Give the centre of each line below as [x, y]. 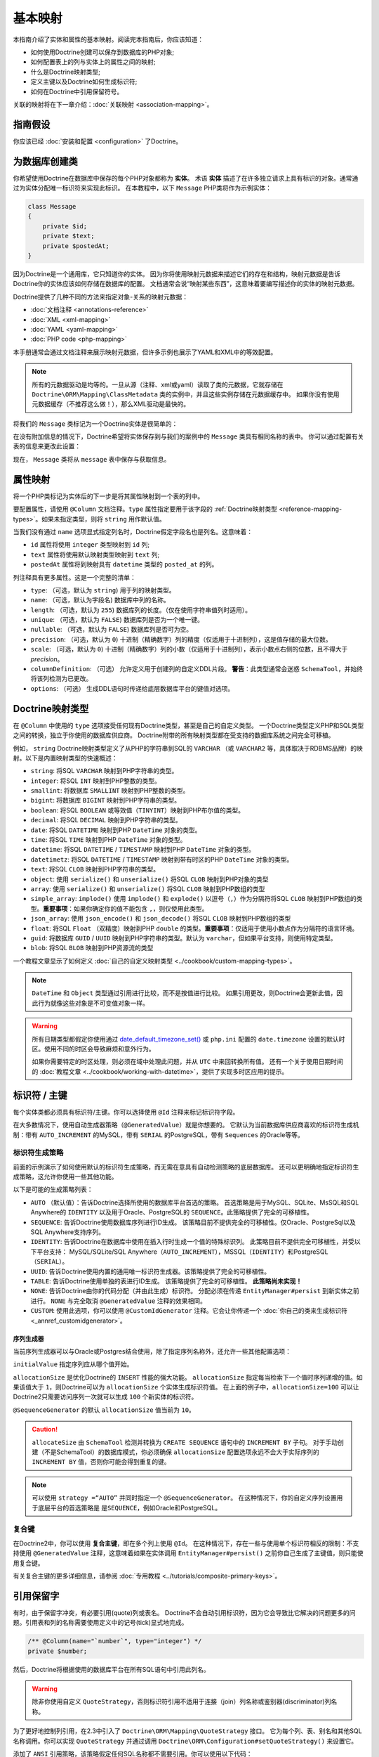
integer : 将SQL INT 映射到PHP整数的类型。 [96, 781]
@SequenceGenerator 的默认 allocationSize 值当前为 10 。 [104, 1410]
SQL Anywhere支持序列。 [68, 1232]
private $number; [58, 1651]
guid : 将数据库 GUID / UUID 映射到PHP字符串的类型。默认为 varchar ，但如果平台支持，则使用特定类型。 [184, 938]
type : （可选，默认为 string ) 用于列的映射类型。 [103, 590]
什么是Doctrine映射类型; [66, 72]
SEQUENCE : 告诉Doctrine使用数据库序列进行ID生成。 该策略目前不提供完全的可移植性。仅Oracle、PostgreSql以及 [193, 1222]
